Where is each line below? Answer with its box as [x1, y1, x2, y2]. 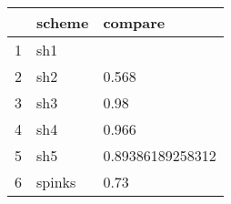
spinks [36, 171, 76, 192]
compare [103, 12, 166, 33]
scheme [36, 12, 89, 33]
